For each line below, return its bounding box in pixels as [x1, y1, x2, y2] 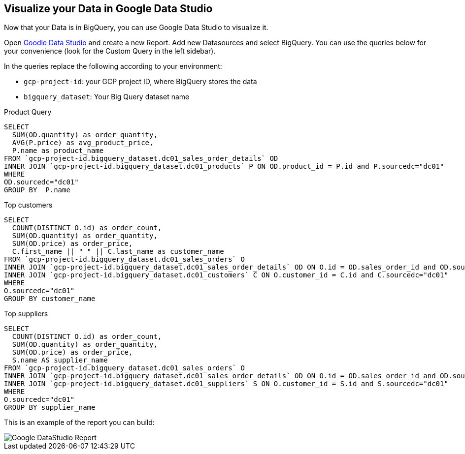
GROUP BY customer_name [4, 295, 96, 303]
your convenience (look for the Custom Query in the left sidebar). [4, 47, 216, 56]
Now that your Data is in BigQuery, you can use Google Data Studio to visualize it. [4, 23, 268, 32]
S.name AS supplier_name [12, 356, 108, 364]
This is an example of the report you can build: [4, 418, 155, 427]
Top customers [4, 201, 53, 210]
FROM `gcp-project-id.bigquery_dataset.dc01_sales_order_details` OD [4, 154, 278, 163]
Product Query [4, 108, 52, 117]
